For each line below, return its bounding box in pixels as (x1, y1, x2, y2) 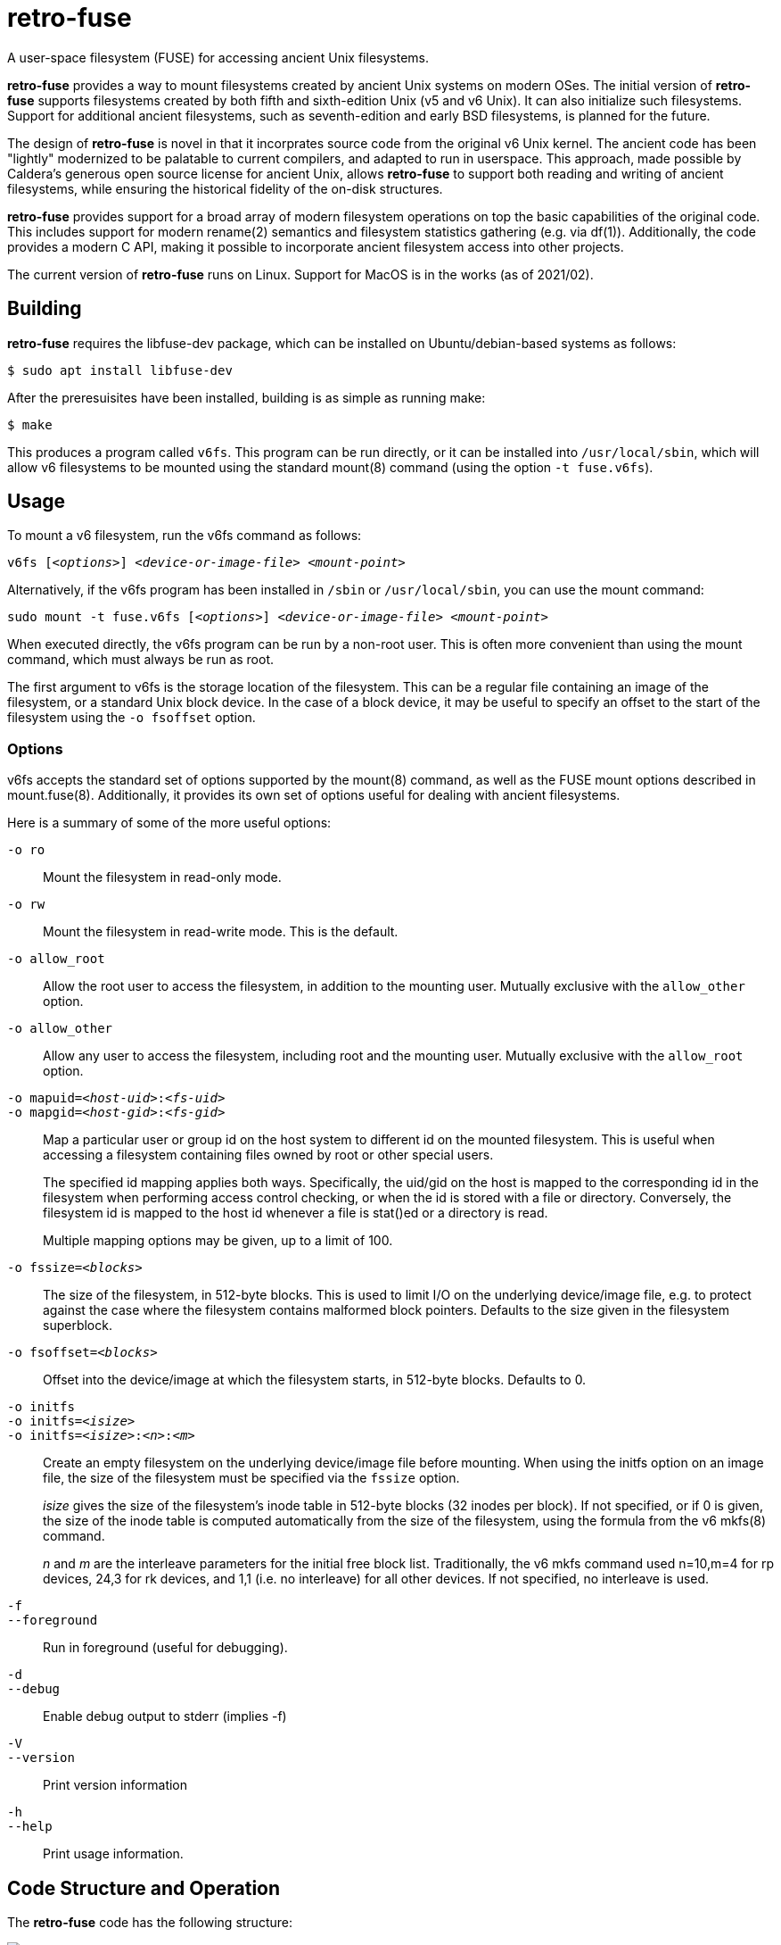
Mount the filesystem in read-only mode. (43, 869, 282, 885)
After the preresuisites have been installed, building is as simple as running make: (7, 389, 486, 405)
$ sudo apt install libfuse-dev (7, 362, 233, 378)
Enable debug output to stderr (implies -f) (43, 1708, 287, 1725)
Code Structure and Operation (7, 1876, 281, 1899)
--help (7, 1819, 53, 1834)
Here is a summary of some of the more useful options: (7, 815, 332, 831)
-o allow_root (7, 952, 105, 967)
